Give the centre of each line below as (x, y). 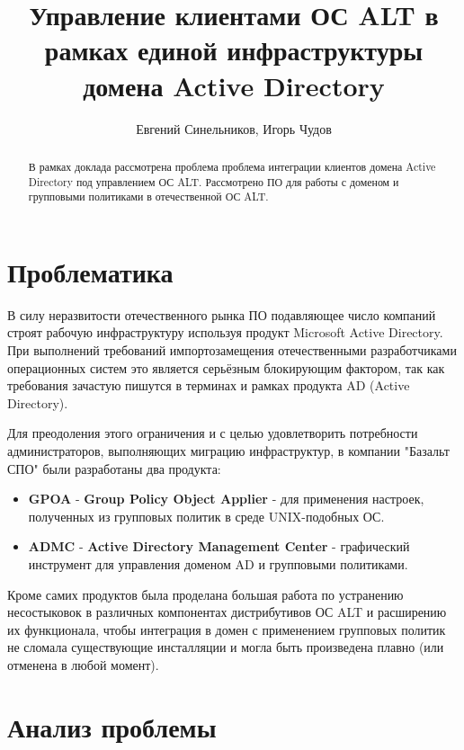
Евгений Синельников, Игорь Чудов (234, 128)
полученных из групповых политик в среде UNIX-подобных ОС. (206, 516)
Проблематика (90, 271)
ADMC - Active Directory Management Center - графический (219, 546)
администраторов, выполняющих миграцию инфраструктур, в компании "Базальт (228, 450)
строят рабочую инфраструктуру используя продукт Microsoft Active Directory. (225, 332)
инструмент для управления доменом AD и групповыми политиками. (218, 563)
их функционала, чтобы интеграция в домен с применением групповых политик (227, 629)
